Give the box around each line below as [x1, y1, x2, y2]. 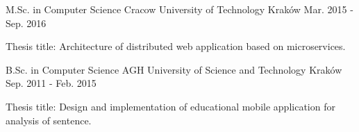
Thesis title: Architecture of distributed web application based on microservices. [6, 39, 346, 53]
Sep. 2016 [6, 15, 47, 30]
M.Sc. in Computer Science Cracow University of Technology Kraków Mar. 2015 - [6, 2, 353, 16]
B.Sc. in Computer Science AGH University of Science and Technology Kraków [6, 62, 342, 76]
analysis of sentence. [6, 113, 92, 127]
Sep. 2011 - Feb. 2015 [6, 76, 97, 90]
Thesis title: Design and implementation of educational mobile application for [6, 99, 335, 113]
